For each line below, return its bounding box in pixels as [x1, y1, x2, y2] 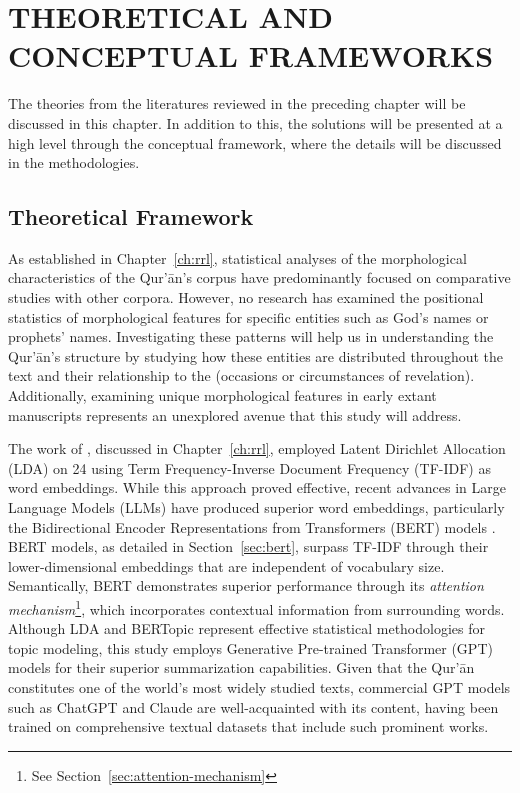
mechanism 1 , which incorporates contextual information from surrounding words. [8, 595, 505, 619]
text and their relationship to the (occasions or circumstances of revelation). [8, 365, 475, 386]
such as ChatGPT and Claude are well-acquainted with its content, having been [8, 696, 499, 717]
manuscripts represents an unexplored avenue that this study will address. [8, 404, 462, 425]
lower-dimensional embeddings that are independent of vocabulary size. [8, 555, 445, 576]
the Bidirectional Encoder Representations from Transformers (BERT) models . [8, 516, 496, 537]
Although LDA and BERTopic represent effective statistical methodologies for [8, 618, 485, 639]
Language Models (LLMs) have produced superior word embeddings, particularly [8, 497, 505, 518]
